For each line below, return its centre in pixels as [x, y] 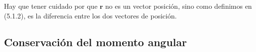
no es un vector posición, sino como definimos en [178, 6]
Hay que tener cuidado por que [51, 6]
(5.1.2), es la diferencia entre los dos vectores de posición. [90, 15]
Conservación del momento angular [96, 42]
